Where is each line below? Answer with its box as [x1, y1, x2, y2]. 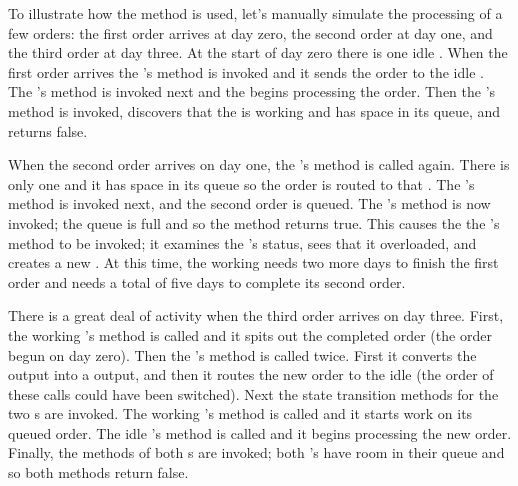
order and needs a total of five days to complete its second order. [8, 271, 406, 292]
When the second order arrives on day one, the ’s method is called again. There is [8, 154, 510, 175]
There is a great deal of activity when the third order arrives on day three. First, [8, 305, 504, 326]
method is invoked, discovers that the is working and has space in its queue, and [8, 100, 501, 121]
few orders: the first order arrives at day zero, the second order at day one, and [8, 22, 493, 43]
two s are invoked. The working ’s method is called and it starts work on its [8, 403, 473, 424]
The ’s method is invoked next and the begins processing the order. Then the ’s [8, 81, 496, 102]
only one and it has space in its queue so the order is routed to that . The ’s [8, 173, 475, 194]
